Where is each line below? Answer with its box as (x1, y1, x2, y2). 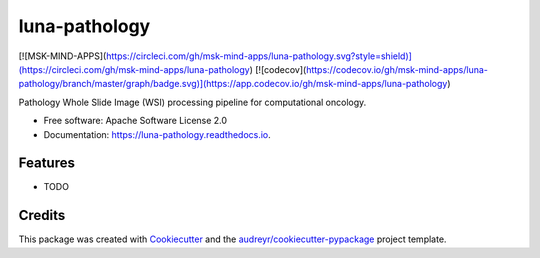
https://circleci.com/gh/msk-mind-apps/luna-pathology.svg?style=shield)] (105, 50, 412, 62)
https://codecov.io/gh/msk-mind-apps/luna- (305, 63, 489, 75)
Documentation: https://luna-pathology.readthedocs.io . (43, 128, 272, 140)
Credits (18, 207, 66, 224)
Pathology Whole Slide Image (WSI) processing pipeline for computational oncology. (18, 96, 367, 108)
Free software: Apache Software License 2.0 (43, 115, 228, 127)
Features (18, 155, 75, 172)
